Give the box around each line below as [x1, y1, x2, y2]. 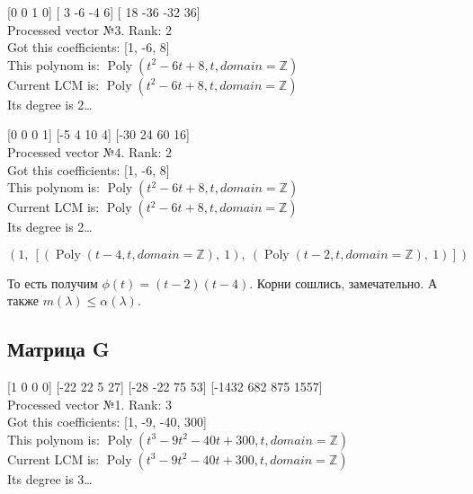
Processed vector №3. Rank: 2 [7, 20, 172, 39]
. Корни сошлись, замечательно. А [249, 273, 437, 292]
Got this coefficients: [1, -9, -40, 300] [7, 412, 207, 431]
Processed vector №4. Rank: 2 [7, 142, 172, 161]
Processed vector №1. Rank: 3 [7, 394, 172, 413]
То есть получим [7, 273, 98, 292]
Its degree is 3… [7, 469, 93, 488]
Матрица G [7, 335, 110, 363]
